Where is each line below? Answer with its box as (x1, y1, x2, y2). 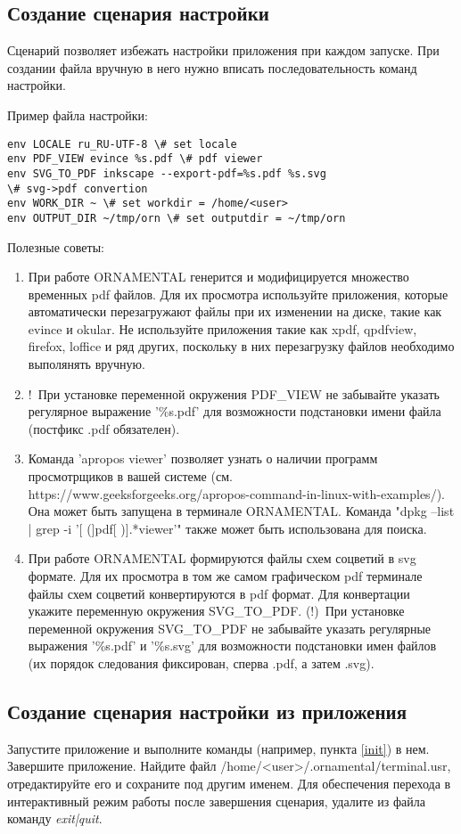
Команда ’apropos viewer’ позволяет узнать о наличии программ (28, 449, 378, 468)
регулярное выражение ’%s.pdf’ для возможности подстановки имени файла (28, 402, 441, 421)
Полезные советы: (7, 237, 104, 256)
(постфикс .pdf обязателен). (28, 419, 180, 437)
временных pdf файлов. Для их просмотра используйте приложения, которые (28, 284, 449, 303)
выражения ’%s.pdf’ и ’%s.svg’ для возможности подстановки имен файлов (28, 636, 437, 655)
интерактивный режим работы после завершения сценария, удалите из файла (7, 791, 425, 810)
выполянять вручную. (28, 355, 145, 373)
